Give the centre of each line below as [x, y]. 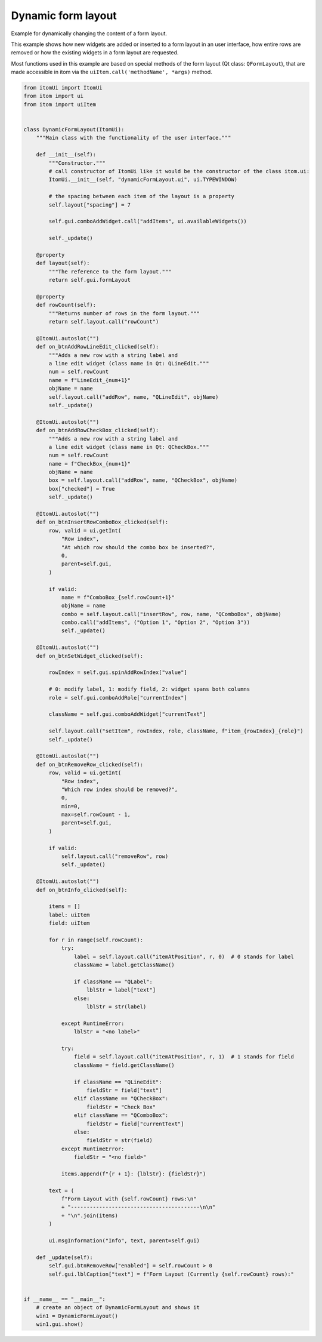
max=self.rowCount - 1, [96, 815]
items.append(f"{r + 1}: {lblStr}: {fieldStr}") [134, 1174]
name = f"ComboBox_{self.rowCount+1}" [118, 597]
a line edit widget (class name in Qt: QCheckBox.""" [129, 447]
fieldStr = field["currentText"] [135, 1124]
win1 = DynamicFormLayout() [77, 1316]
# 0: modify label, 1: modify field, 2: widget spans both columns [149, 689]
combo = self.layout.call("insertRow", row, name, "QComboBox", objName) [171, 614]
